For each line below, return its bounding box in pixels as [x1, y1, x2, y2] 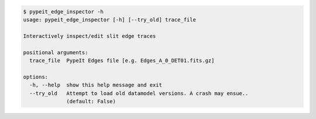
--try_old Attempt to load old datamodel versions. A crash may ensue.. [29, 90, 249, 96]
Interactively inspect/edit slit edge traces [23, 33, 156, 39]
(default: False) [66, 98, 116, 104]
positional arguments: [23, 49, 88, 55]
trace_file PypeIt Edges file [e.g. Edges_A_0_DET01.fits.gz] [29, 57, 215, 64]
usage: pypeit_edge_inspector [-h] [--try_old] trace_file [23, 16, 196, 23]
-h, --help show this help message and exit [29, 82, 162, 89]
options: [23, 73, 49, 80]
